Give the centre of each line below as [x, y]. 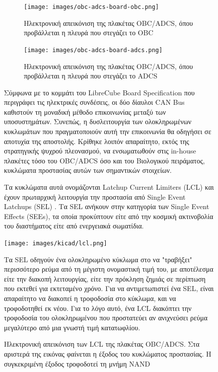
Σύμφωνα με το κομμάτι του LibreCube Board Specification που [99, 92]
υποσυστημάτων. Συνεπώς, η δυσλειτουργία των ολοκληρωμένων [98, 121]
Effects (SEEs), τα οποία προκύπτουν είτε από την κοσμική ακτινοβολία [109, 216]
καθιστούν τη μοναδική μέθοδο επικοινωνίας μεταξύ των [85, 112]
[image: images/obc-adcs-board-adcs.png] [93, 50]
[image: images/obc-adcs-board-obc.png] [92, 7]
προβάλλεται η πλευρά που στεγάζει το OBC [89, 33]
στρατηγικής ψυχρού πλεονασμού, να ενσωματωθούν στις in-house [100, 151]
